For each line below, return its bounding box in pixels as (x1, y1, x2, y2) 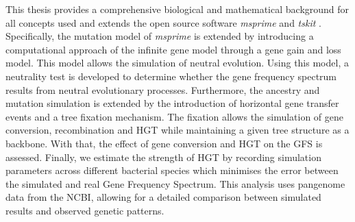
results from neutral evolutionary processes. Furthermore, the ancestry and (5, 82, 320, 97)
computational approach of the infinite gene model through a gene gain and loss (5, 42, 341, 56)
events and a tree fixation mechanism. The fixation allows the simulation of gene (5, 109, 344, 123)
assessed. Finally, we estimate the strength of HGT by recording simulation (5, 149, 321, 164)
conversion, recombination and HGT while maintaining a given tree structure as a (5, 123, 350, 137)
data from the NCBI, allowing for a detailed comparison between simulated (5, 190, 321, 204)
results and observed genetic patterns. (5, 203, 164, 217)
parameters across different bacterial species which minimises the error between (5, 163, 339, 177)
